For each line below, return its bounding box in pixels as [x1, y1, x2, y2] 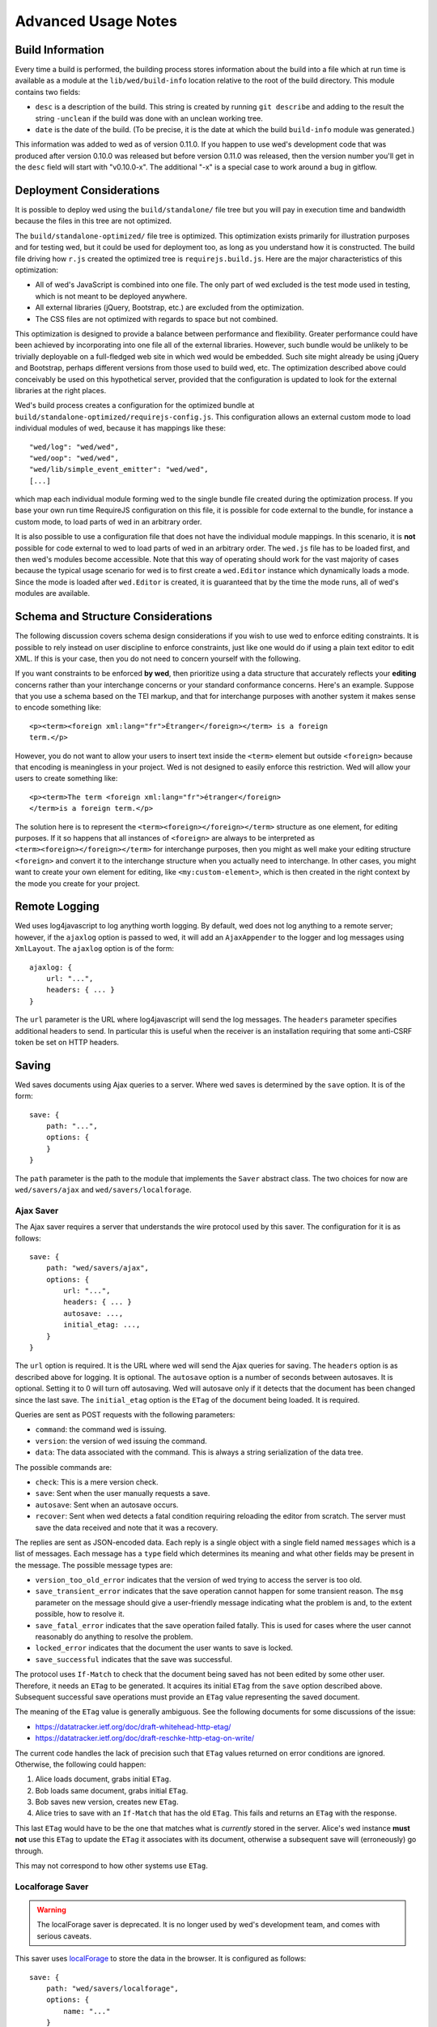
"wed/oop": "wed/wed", [29, 453, 120, 462]
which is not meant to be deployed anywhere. [35, 291, 188, 301]
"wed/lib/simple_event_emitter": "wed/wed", [29, 465, 210, 474]
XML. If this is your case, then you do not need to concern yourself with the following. [15, 654, 301, 663]
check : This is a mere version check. [35, 1476, 159, 1487]
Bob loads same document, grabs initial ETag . [35, 1785, 189, 1795]
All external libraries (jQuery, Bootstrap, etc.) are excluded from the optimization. [35, 302, 304, 312]
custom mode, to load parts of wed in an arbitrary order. [15, 516, 202, 526]
